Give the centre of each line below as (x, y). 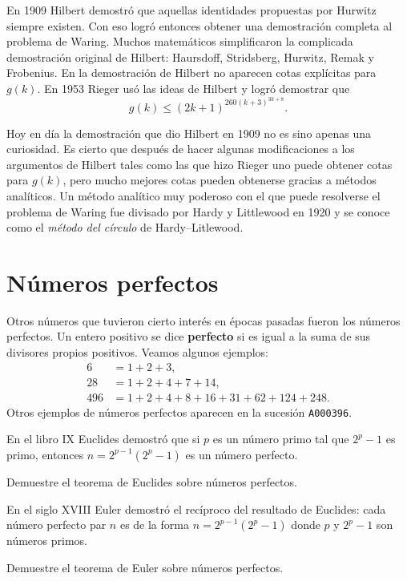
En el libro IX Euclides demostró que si (103, 439)
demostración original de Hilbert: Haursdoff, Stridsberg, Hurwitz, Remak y (190, 56)
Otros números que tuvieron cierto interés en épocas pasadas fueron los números (203, 320)
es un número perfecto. (242, 454)
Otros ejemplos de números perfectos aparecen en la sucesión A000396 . (179, 412)
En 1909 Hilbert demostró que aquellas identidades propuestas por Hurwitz (191, 10)
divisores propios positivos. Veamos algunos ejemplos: (137, 352)
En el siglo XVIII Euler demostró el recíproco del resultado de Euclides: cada (196, 508)
